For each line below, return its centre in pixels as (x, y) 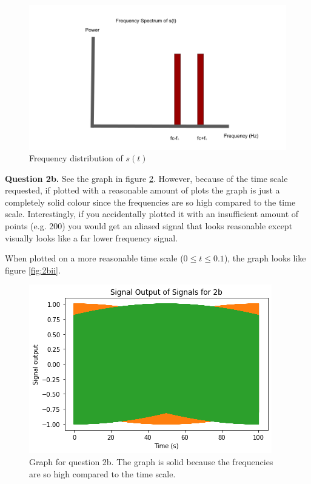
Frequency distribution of (76, 158)
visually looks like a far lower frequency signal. (92, 237)
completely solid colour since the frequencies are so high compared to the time (150, 202)
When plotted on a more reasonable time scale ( (94, 258)
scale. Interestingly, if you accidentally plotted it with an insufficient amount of (152, 214)
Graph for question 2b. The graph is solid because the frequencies (151, 462)
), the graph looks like (265, 258)
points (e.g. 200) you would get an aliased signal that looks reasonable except (149, 226)
